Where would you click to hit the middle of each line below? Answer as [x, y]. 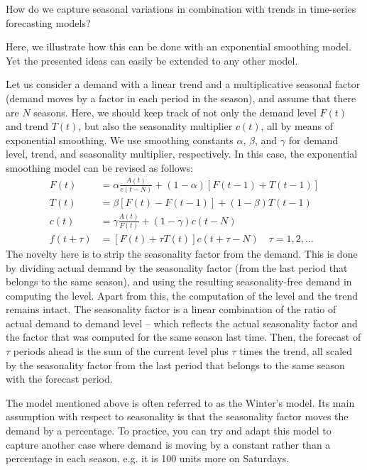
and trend [27, 126]
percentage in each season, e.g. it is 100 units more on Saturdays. [148, 458]
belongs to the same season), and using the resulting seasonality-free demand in [179, 282]
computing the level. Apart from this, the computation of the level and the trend [182, 295]
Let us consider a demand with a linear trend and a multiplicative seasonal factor [183, 84]
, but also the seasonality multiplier [155, 126]
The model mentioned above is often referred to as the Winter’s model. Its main [180, 402]
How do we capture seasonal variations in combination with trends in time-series [181, 9]
